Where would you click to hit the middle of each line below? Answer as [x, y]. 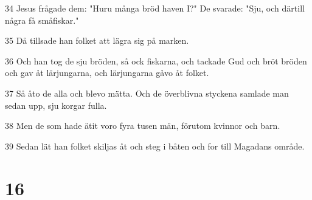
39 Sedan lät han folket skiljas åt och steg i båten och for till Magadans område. [155, 146]
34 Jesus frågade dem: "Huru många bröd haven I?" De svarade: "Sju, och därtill [155, 8]
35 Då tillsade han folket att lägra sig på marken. [97, 40]
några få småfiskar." [42, 20]
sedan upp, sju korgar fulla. [56, 105]
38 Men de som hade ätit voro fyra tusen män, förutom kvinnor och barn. [143, 126]
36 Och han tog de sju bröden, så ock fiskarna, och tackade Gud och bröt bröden [156, 60]
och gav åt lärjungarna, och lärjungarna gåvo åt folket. [107, 73]
